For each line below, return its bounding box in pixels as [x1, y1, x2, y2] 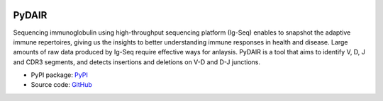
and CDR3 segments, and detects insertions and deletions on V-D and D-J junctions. [13, 57, 261, 66]
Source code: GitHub [30, 81, 92, 89]
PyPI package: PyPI [30, 71, 88, 79]
